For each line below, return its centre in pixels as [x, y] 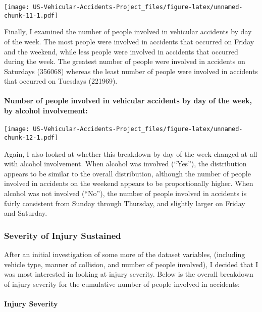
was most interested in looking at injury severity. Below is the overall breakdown [129, 274]
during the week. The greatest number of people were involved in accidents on [125, 61]
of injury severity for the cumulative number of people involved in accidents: [122, 284]
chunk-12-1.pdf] [31, 137]
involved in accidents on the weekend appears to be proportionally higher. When [129, 183]
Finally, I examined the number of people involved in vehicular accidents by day [128, 32]
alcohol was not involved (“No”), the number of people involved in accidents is [125, 193]
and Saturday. [26, 213]
